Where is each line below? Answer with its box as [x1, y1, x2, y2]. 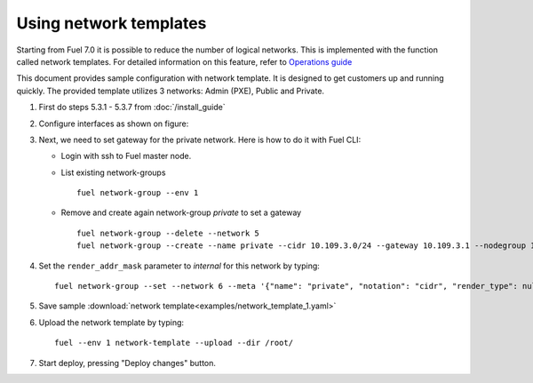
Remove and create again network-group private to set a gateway [60, 207, 302, 218]
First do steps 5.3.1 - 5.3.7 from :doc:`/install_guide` [38, 102, 226, 113]
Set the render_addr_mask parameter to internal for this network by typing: [38, 260, 320, 271]
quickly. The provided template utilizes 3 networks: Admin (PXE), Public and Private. [16, 85, 324, 96]
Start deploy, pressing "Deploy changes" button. [38, 357, 217, 368]
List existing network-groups [60, 167, 166, 178]
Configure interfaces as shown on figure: [38, 118, 189, 129]
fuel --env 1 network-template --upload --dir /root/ [54, 338, 293, 348]
